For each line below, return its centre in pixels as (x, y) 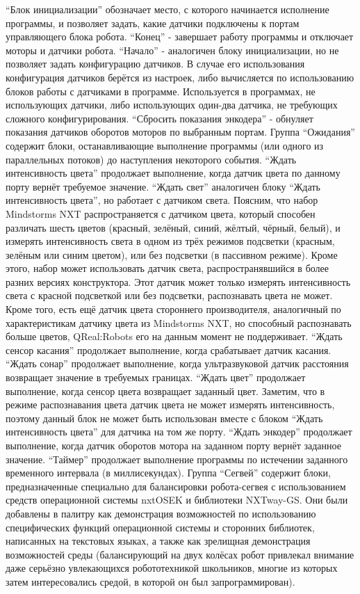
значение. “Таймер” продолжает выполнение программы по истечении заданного (177, 459)
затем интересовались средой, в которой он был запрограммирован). (150, 581)
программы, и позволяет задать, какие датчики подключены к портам (153, 23)
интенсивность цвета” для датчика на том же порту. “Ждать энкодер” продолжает (179, 432)
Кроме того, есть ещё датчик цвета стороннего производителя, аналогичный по (173, 309)
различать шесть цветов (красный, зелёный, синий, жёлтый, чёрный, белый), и (173, 227)
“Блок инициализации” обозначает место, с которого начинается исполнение (167, 9)
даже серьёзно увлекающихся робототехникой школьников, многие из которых (172, 568)
